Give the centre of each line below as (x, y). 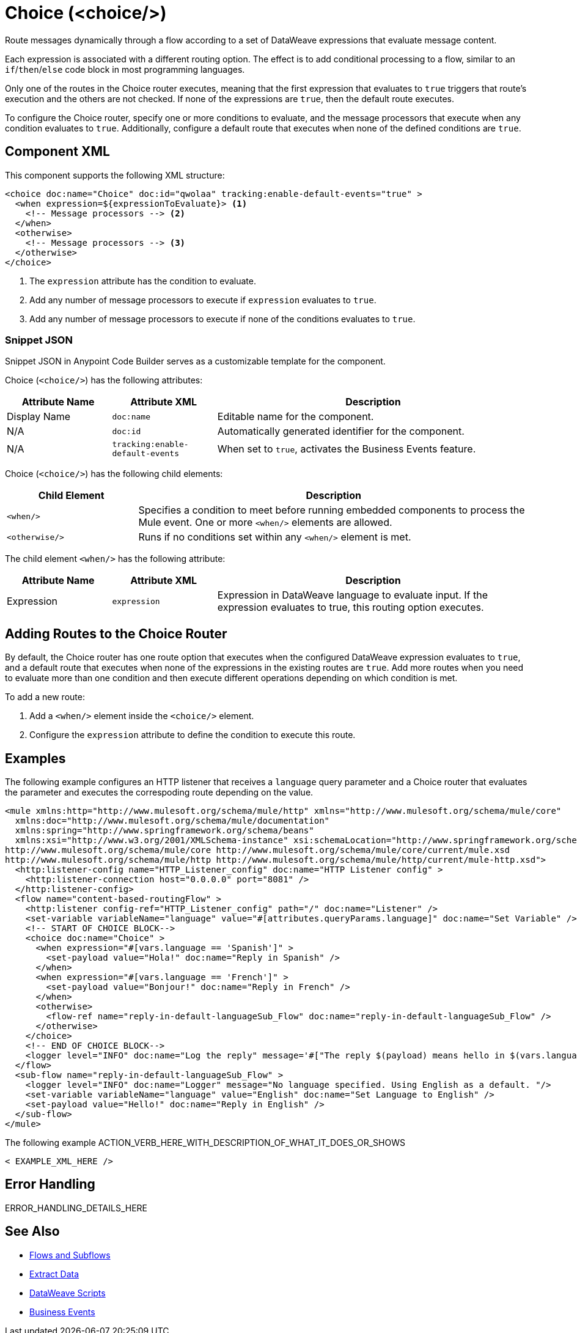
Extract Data (54, 1274)
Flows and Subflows (70, 1255)
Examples (35, 758)
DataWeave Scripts (68, 1293)
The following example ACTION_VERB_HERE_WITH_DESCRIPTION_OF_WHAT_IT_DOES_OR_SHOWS (205, 1143)
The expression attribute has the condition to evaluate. (143, 281)
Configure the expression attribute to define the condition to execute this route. (193, 735)
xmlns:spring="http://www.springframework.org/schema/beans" (164, 831)
